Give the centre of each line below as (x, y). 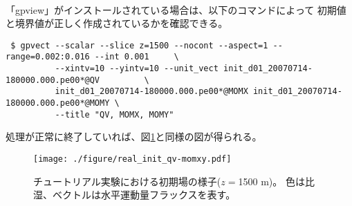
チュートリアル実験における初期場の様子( (127, 181)
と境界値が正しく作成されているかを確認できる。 (117, 23)
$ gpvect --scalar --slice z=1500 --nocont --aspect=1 (139, 45)
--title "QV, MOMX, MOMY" (114, 114)
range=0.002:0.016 (48, 57)
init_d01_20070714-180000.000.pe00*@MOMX (151, 92)
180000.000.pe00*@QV (53, 80)
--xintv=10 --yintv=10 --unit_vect (137, 69)
